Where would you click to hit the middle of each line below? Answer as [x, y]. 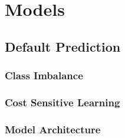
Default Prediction [63, 46]
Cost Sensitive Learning [63, 102]
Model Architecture [53, 129]
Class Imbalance [44, 75]
